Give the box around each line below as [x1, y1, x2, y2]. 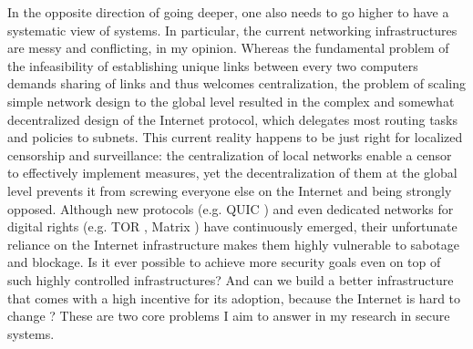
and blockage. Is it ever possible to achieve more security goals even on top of [7, 252, 441, 272]
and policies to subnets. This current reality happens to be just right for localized [7, 128, 463, 147]
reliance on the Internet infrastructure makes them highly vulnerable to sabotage [7, 234, 459, 253]
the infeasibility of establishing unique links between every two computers [7, 56, 418, 75]
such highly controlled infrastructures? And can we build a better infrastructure [7, 270, 454, 289]
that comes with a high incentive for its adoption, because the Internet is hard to [7, 288, 461, 307]
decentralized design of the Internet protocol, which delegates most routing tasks [7, 109, 458, 128]
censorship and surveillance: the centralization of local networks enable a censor [7, 145, 452, 164]
